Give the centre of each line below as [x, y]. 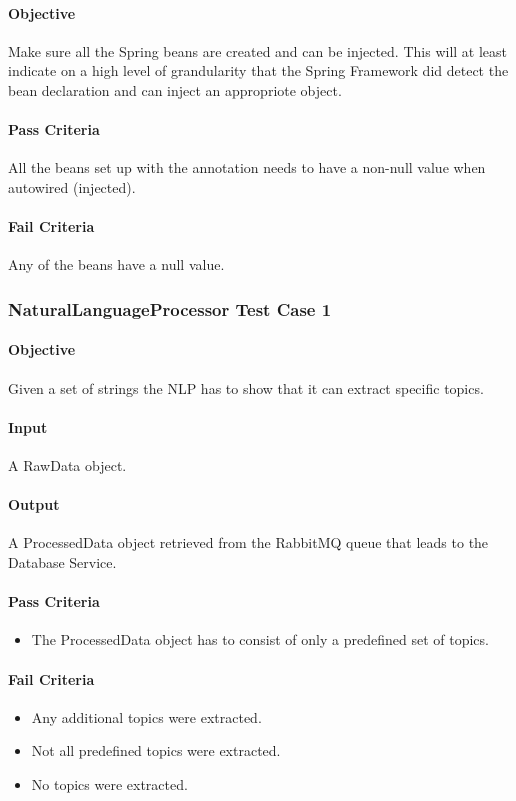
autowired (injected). [72, 186]
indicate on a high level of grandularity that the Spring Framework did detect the [258, 70]
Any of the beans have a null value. [116, 264]
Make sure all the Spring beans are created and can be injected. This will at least [257, 50]
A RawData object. [67, 464]
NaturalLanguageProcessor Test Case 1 [170, 308]
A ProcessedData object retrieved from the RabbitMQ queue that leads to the [248, 542]
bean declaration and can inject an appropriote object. [175, 89]
